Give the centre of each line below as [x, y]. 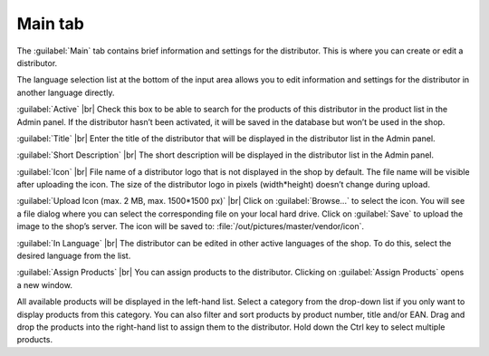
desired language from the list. [74, 256]
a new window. [44, 284]
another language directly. [66, 92]
